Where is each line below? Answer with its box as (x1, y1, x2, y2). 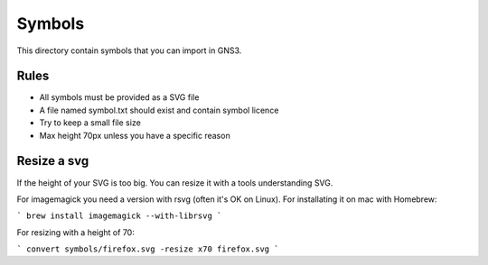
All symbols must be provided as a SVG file (39, 92, 200, 103)
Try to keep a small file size (39, 117, 142, 128)
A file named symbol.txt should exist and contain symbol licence (39, 105, 279, 115)
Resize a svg (16, 153, 89, 169)
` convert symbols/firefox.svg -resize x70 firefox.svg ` (16, 244, 279, 254)
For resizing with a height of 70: (16, 226, 135, 238)
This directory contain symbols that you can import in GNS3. (16, 45, 242, 56)
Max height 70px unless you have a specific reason (39, 130, 230, 141)
